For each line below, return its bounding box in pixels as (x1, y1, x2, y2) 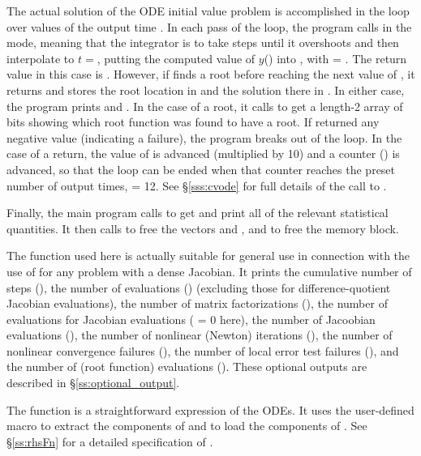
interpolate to (6, 49, 75, 66)
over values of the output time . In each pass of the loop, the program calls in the (6, 18, 412, 35)
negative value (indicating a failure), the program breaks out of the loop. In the (6, 129, 402, 146)
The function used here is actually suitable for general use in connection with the (6, 247, 410, 264)
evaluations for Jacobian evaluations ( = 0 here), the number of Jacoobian (6, 310, 376, 327)
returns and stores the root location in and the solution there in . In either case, (6, 81, 405, 98)
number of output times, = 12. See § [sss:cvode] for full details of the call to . (6, 177, 387, 194)
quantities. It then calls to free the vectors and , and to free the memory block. (6, 219, 399, 237)
